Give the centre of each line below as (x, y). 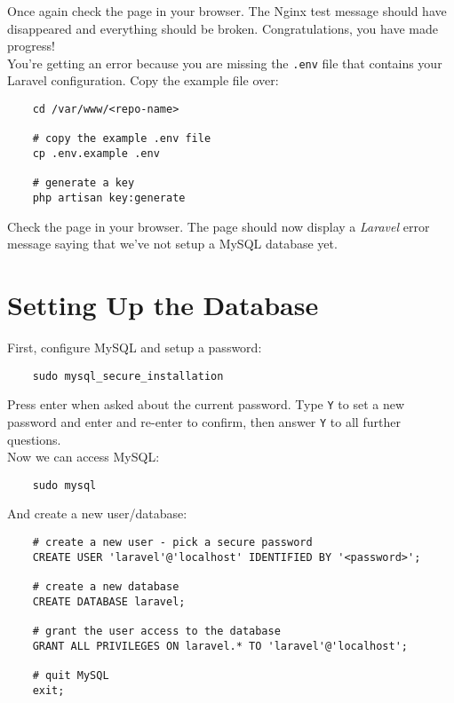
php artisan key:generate (109, 197)
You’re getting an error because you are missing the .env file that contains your (225, 63)
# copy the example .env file (122, 139)
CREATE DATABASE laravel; (109, 601)
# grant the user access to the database (156, 631)
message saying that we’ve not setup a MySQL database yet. (172, 244)
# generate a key (84, 183)
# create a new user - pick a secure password (172, 542)
